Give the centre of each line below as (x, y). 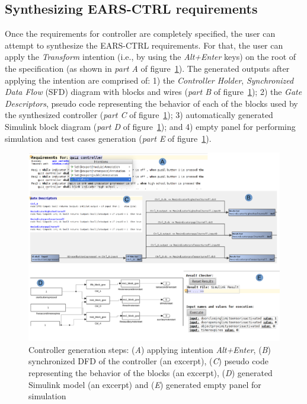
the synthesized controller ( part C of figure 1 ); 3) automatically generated (139, 115)
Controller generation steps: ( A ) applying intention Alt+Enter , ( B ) (150, 349)
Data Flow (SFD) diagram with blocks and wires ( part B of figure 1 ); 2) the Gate (153, 92)
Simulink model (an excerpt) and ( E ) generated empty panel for (145, 384)
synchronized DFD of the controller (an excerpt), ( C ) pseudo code (148, 361)
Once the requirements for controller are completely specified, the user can (140, 34)
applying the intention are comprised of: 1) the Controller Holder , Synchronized (149, 80)
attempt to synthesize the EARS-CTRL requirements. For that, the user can (144, 45)
